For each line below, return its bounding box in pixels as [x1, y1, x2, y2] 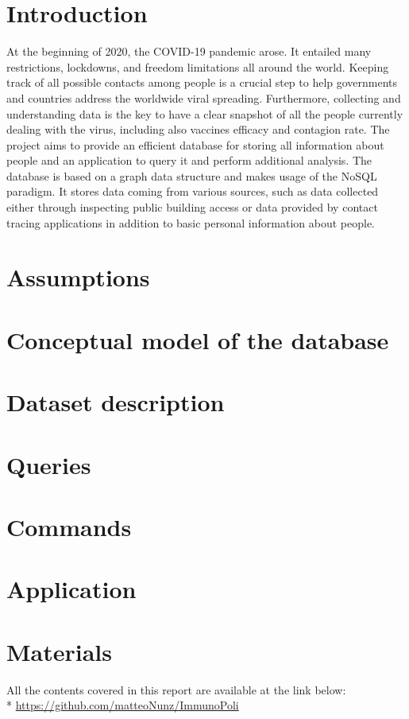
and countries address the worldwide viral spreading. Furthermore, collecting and [6, 89, 401, 106]
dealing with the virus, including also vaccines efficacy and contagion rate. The [6, 121, 390, 138]
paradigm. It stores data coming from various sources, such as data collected [6, 183, 379, 200]
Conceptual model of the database [6, 323, 389, 356]
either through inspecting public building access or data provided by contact [6, 199, 378, 216]
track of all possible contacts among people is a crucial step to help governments [6, 74, 398, 91]
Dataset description [6, 386, 225, 418]
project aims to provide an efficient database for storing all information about [6, 136, 384, 153]
